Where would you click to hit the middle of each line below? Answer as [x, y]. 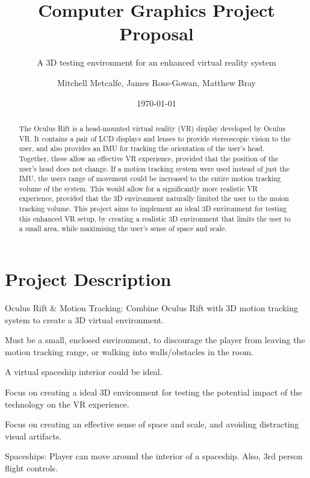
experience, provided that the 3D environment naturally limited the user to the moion [154, 198]
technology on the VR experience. [67, 404]
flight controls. [32, 467]
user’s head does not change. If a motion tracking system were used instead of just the [154, 168]
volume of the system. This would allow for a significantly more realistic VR [138, 188]
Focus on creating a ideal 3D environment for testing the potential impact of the [153, 392]
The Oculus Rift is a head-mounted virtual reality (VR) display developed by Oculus [152, 128]
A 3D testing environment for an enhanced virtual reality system [157, 62]
